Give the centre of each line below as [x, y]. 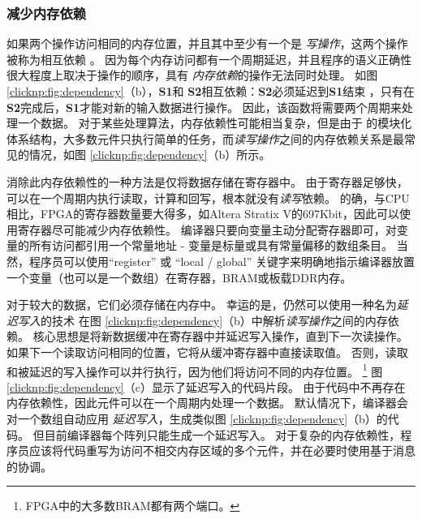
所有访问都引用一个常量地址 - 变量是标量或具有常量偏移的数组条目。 [211, 245]
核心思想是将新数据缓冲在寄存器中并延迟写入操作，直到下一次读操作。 [220, 336]
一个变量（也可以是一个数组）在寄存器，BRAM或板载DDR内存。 [179, 277]
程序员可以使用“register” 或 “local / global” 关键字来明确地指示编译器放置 [222, 261]
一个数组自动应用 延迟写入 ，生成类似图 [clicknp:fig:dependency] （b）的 [202, 418]
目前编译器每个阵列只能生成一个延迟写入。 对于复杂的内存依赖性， [222, 434]
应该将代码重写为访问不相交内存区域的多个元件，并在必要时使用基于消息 [222, 450]
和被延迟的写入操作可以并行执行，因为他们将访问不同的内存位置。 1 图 [195, 370]
